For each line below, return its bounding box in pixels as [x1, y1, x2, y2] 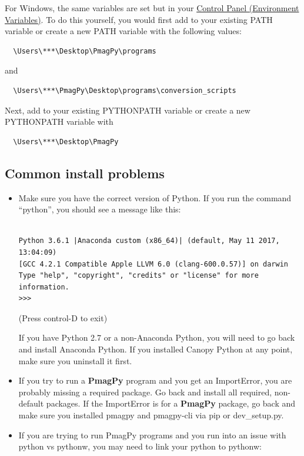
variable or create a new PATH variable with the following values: [5, 25, 242, 37]
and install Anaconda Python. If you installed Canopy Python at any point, [18, 343, 293, 355]
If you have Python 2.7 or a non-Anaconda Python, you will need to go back [18, 331, 295, 344]
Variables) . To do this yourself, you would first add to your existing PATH [5, 13, 273, 25]
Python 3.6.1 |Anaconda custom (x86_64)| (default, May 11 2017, [18, 237, 280, 245]
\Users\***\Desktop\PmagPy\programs [13, 46, 156, 55]
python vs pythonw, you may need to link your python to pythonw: [18, 440, 262, 452]
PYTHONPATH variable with [5, 115, 113, 128]
